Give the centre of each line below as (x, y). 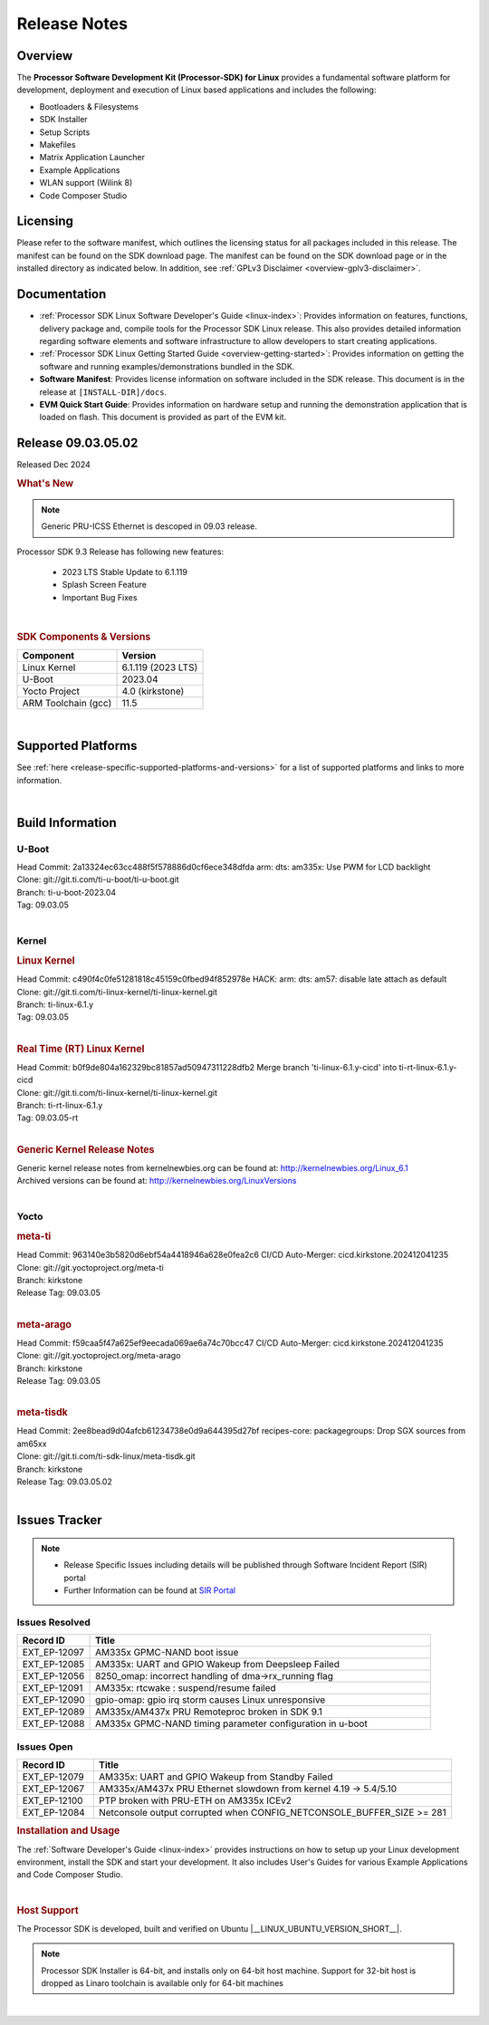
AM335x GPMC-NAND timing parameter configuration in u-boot (232, 1723)
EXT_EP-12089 (53, 1712)
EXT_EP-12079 (53, 1777)
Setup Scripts (65, 132)
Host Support (48, 1910)
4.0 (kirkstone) (153, 691)
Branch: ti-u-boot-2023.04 (67, 892)
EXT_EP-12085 (53, 1665)
